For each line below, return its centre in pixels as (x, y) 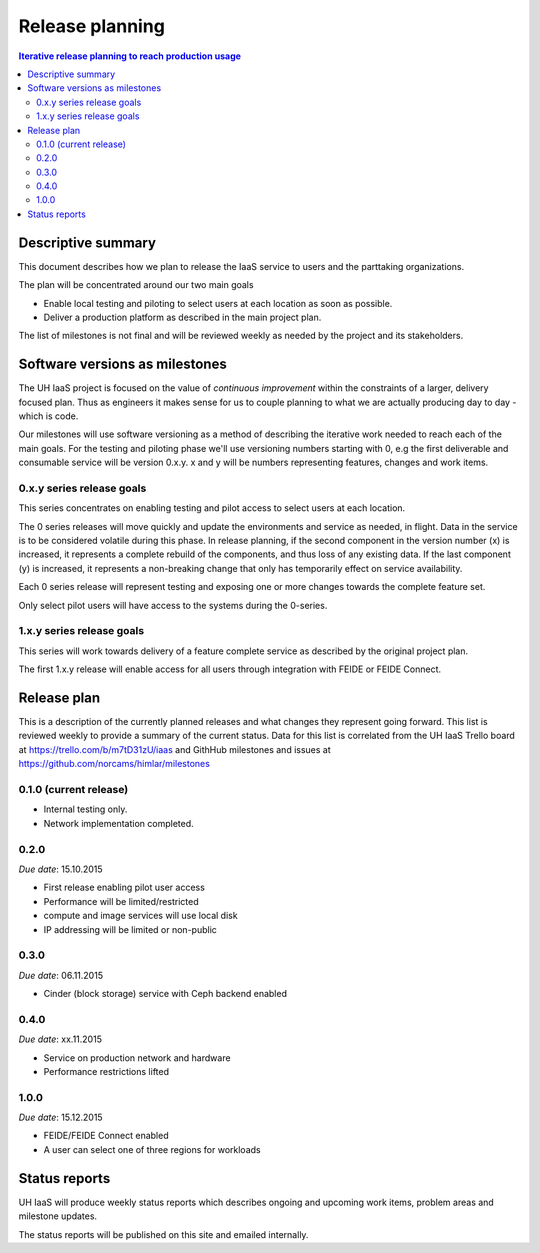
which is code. (48, 416)
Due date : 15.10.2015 (61, 869)
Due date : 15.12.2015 (61, 1117)
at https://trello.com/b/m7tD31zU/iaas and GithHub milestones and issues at (175, 749)
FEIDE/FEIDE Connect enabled (106, 1136)
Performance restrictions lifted (106, 1071)
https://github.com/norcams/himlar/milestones (114, 764)
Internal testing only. (85, 809)
